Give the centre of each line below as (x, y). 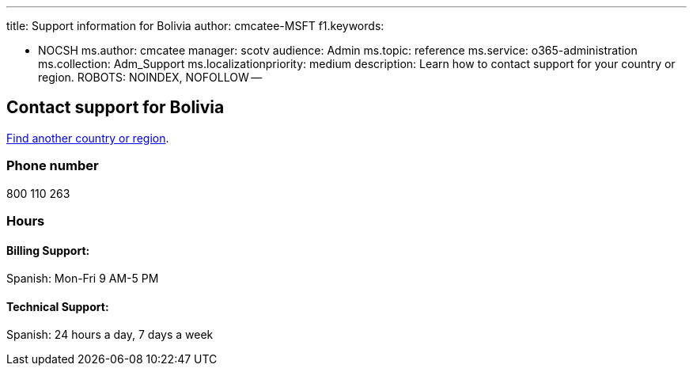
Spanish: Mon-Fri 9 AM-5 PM (83, 279)
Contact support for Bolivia (116, 108)
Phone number (53, 166)
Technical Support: (58, 306)
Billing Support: (48, 250)
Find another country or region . (88, 138)
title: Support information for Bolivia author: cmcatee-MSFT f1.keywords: (195, 26)
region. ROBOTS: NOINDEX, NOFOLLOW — (150, 77)
